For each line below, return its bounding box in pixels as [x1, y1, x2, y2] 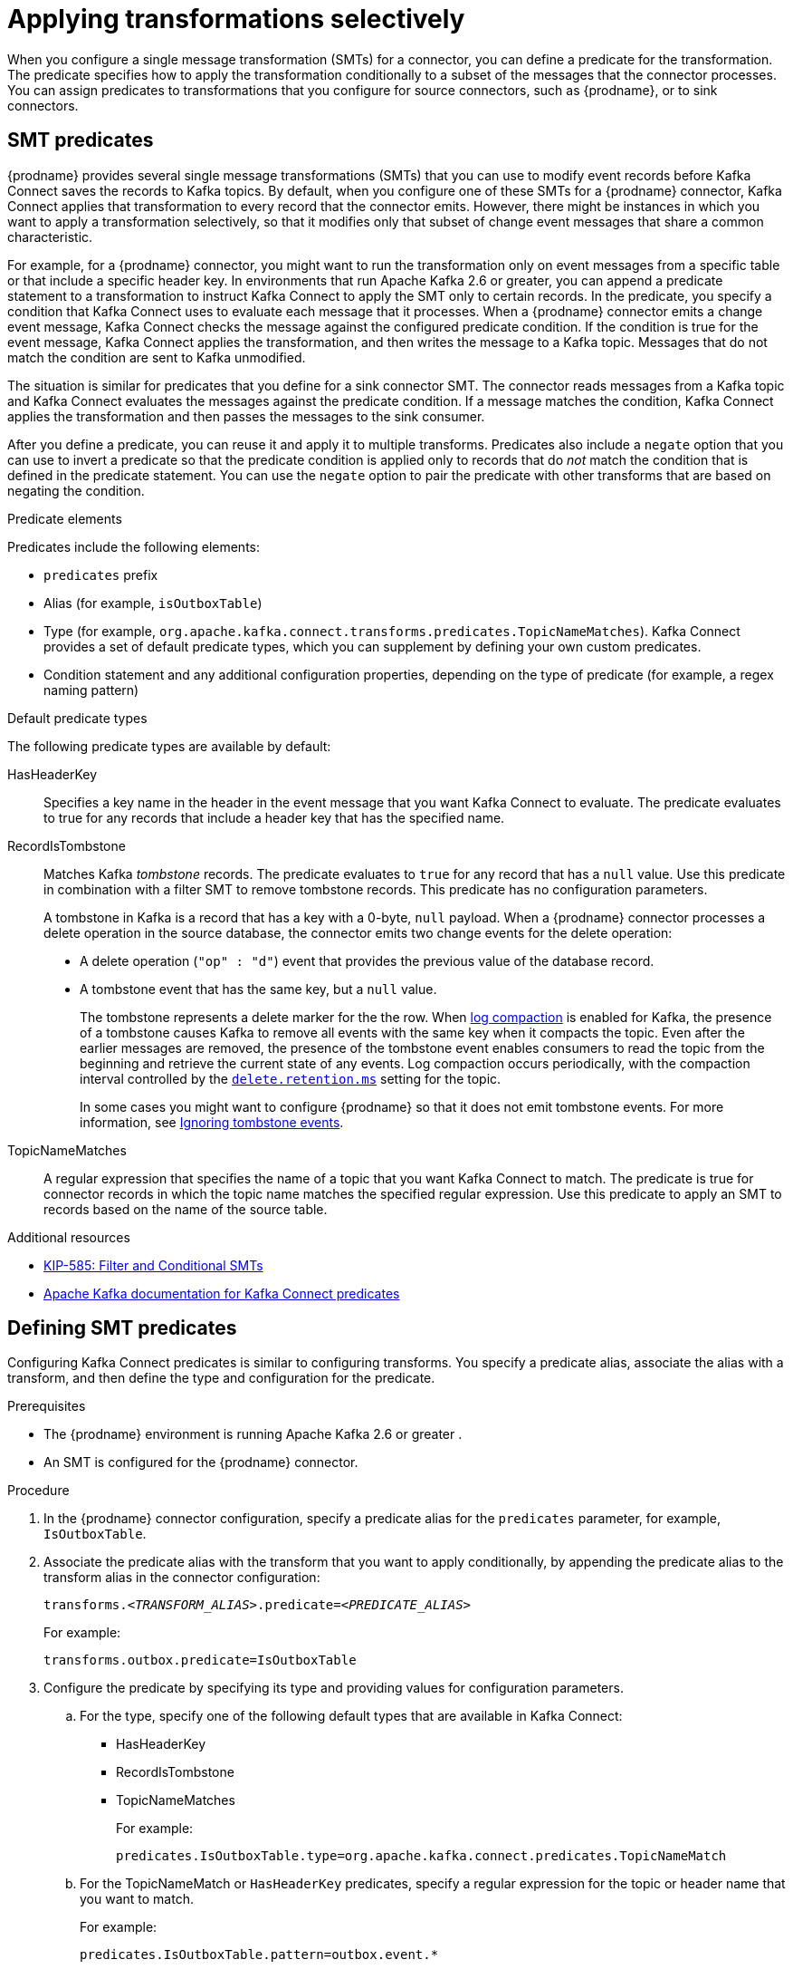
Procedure [7, 1482, 70, 1499]
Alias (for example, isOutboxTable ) [43, 594, 263, 611]
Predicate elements [7, 510, 122, 526]
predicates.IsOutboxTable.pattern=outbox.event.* [80, 1947, 439, 1963]
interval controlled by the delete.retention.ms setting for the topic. [80, 1070, 502, 1086]
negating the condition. [7, 482, 145, 498]
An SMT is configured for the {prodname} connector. [43, 1454, 358, 1471]
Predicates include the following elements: [7, 538, 261, 555]
